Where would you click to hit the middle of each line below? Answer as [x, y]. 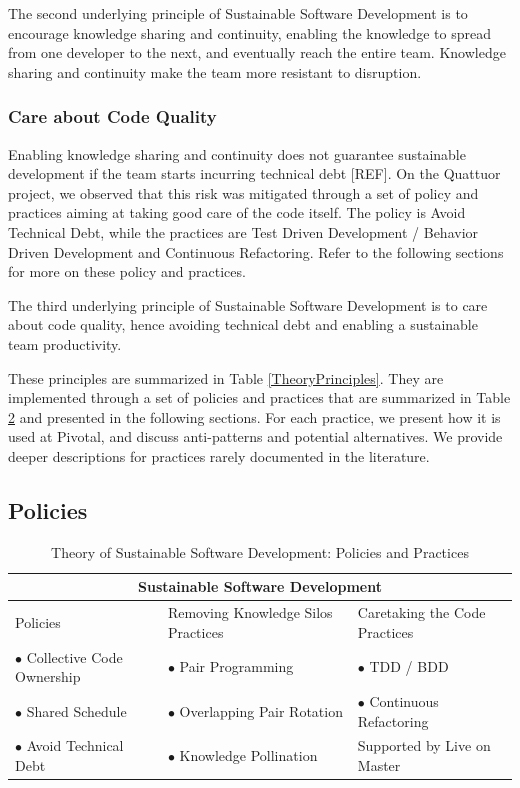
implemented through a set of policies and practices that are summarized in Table [259, 397]
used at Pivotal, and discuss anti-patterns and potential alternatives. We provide [255, 436]
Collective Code [74, 656]
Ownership [48, 676]
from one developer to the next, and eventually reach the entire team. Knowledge [257, 52]
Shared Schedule [76, 710]
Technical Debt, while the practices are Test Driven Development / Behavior [243, 231]
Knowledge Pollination [248, 755]
